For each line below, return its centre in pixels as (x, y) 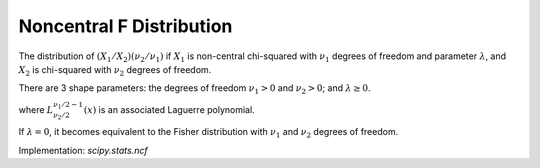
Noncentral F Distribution (125, 26)
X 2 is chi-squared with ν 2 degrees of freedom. (115, 70)
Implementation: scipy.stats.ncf (83, 150)
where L (36, 109)
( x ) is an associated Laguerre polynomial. (169, 109)
